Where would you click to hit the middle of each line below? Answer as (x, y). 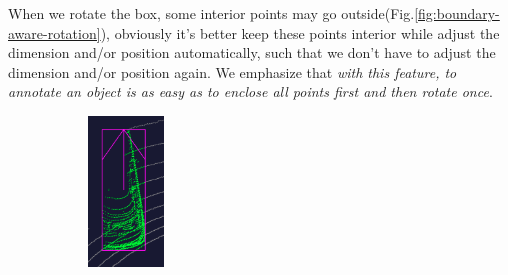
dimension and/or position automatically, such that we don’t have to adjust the (252, 52)
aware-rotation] (54, 32)
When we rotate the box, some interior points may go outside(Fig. (211, 13)
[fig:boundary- (457, 13)
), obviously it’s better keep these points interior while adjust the (300, 32)
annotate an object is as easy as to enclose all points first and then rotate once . (250, 91)
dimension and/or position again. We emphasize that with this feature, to (232, 71)
